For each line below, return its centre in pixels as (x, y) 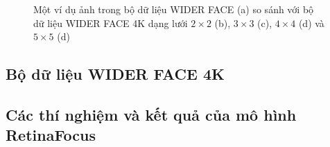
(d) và (311, 23)
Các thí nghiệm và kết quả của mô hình (151, 114)
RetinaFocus (51, 135)
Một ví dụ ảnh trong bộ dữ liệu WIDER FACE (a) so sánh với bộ (174, 9)
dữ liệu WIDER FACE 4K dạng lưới (111, 23)
